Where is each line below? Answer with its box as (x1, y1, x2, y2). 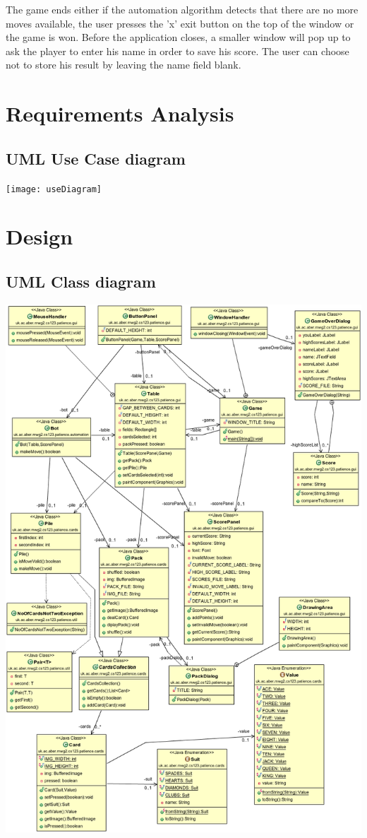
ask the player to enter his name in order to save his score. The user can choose (6, 43, 349, 58)
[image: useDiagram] (6, 184, 102, 194)
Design (6, 222, 73, 251)
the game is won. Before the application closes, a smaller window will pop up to (6, 30, 351, 45)
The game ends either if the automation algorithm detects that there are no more (6, 2, 359, 16)
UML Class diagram (6, 270, 156, 292)
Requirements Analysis (6, 99, 234, 128)
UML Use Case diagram (6, 147, 186, 169)
